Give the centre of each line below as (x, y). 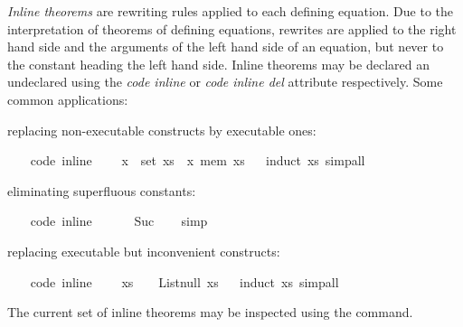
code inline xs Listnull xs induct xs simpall (184, 281)
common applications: (68, 99)
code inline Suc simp (119, 221)
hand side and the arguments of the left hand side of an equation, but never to (226, 47)
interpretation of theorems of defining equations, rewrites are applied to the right (232, 28)
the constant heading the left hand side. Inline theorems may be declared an (218, 64)
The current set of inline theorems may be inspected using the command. (210, 312)
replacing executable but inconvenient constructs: (144, 251)
